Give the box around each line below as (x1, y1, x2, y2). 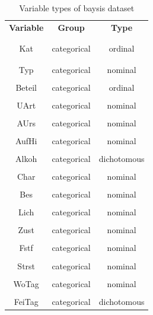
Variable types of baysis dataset (19, 2, 135, 14)
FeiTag (14, 295, 39, 307)
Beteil (15, 81, 37, 93)
